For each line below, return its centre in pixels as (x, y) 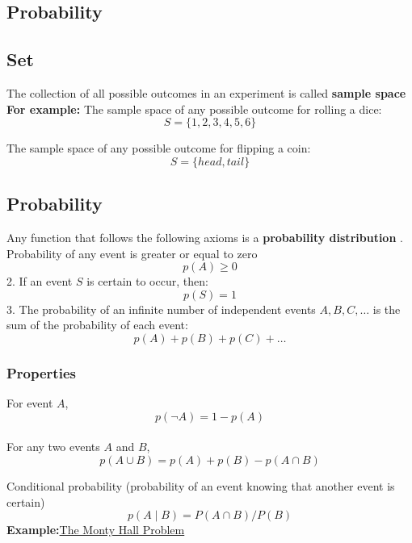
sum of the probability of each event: (97, 325)
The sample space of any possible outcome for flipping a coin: (159, 148)
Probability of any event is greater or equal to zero (132, 253)
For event (30, 403)
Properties (41, 372)
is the (387, 309)
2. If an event (40, 281)
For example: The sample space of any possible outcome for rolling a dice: (194, 109)
